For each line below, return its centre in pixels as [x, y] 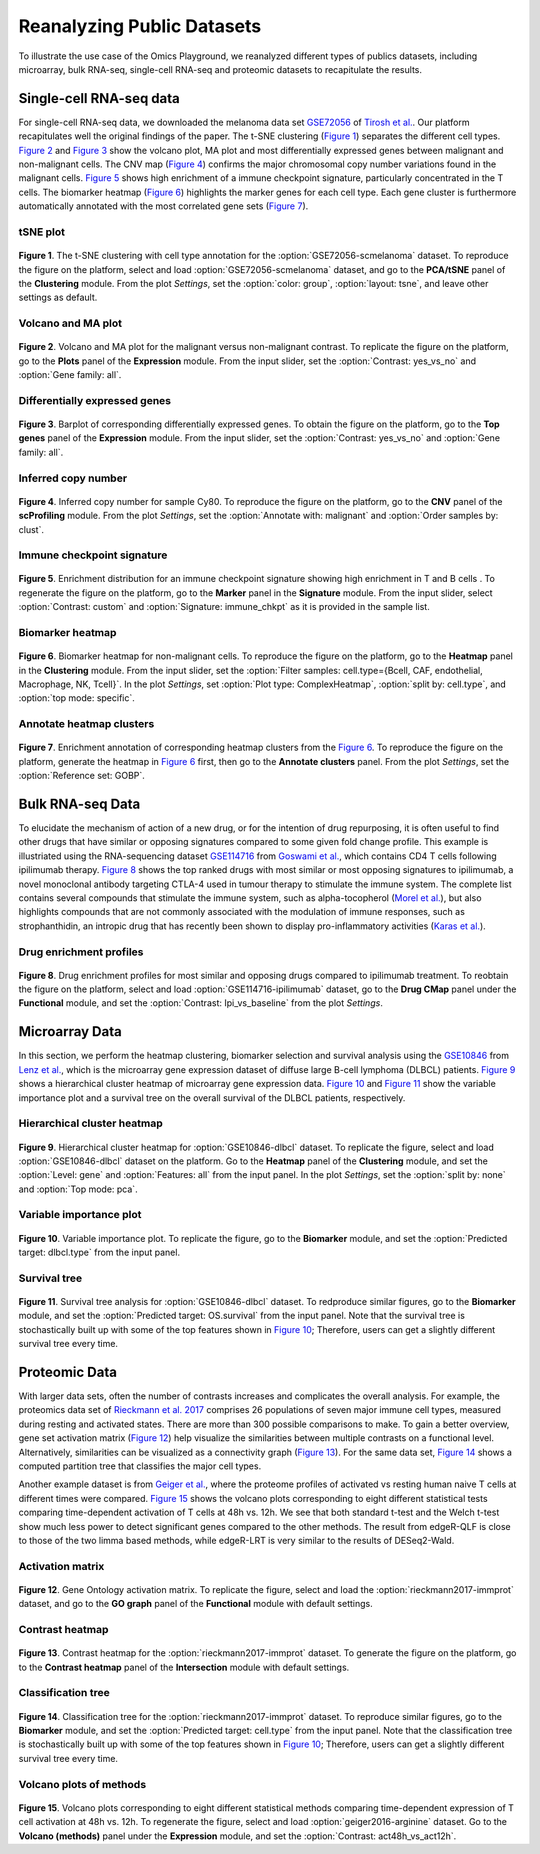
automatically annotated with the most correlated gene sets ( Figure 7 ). [163, 206]
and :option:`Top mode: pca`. [78, 1189]
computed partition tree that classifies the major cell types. [140, 1466]
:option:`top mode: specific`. [76, 698]
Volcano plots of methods [82, 1784]
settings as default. [58, 297]
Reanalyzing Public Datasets [140, 26]
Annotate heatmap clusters [86, 724]
